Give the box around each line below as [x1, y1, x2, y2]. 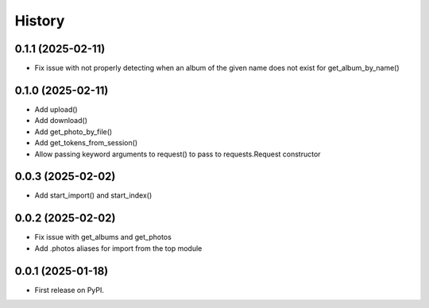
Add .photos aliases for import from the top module [34, 243, 203, 253]
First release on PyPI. [34, 285, 105, 295]
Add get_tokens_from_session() [34, 138, 138, 148]
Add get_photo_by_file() [34, 127, 113, 137]
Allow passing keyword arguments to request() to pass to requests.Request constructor [34, 149, 321, 159]
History [14, 12, 65, 29]
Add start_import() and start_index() [34, 191, 153, 200]
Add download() [34, 116, 87, 125]
